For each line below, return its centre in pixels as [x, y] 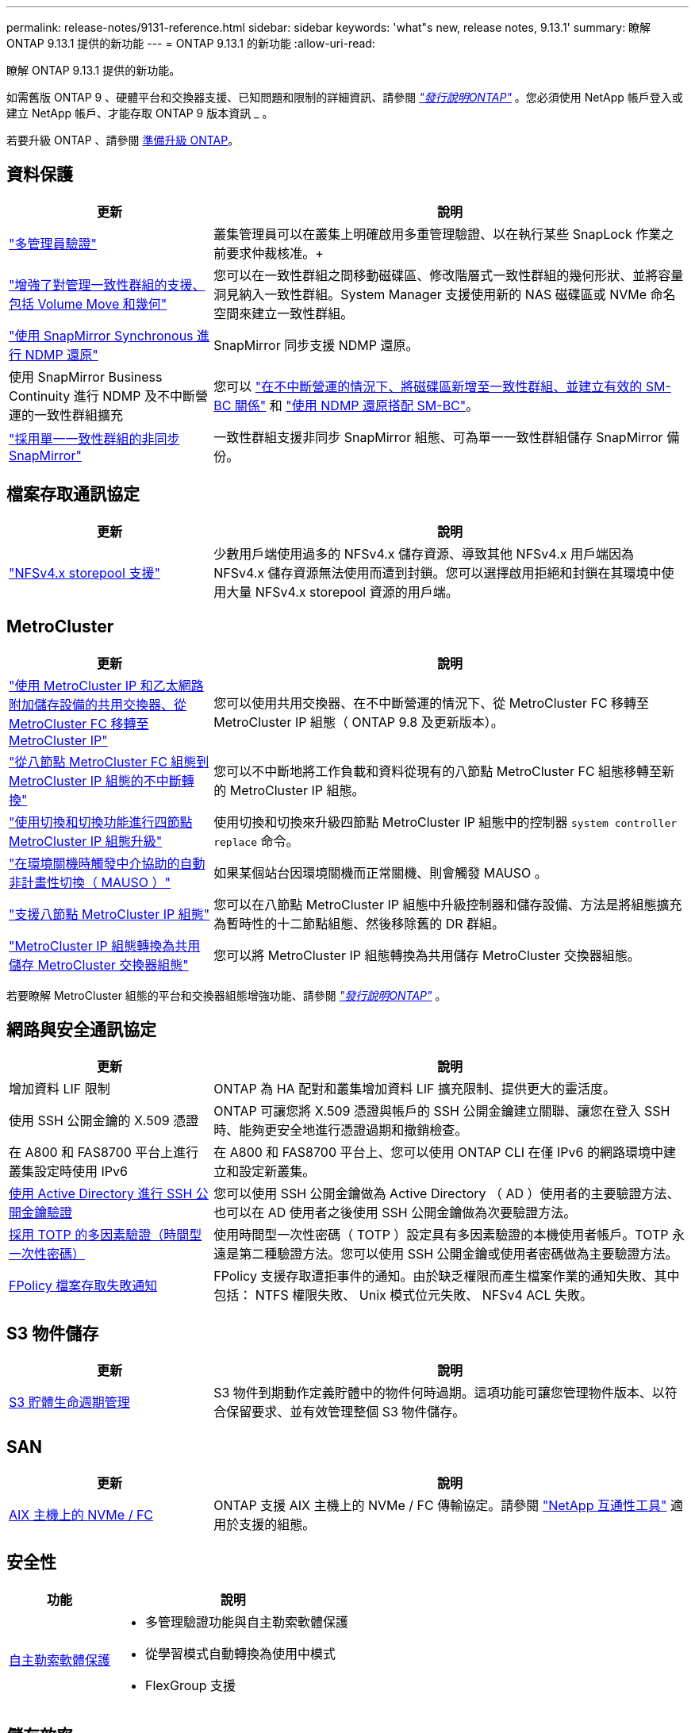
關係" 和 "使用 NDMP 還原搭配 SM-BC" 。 [357, 405]
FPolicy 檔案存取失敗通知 [83, 1286]
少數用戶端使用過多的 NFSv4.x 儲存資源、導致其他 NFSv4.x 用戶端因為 [424, 553]
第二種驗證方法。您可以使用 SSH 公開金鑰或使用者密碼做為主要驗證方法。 [459, 1254]
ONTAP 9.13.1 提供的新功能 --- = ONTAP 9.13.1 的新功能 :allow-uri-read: [191, 43]
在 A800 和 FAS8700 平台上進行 [104, 1153]
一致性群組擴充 [79, 415]
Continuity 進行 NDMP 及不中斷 [102, 396]
